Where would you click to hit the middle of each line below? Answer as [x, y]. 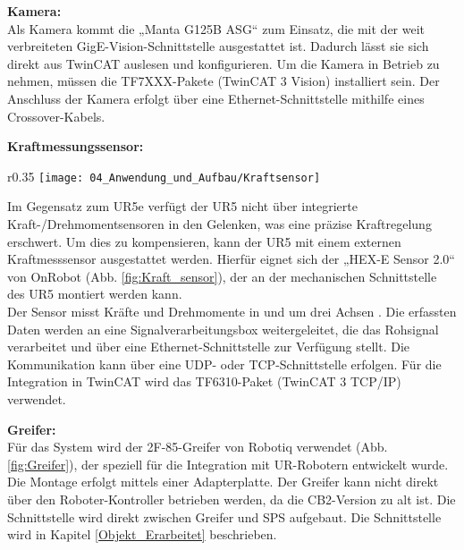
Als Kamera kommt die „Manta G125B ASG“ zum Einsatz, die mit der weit [216, 28]
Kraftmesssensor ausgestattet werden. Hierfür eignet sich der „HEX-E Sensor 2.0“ [231, 259]
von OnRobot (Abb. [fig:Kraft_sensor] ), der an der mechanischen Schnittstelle [222, 276]
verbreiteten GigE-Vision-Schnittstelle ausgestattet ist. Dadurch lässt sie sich [218, 46]
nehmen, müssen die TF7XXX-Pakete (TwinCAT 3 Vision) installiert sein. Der [224, 81]
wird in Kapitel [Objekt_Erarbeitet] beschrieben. [142, 534]
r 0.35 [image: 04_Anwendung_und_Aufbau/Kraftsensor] [164, 176]
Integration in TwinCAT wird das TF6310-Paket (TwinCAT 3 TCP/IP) [204, 381]
